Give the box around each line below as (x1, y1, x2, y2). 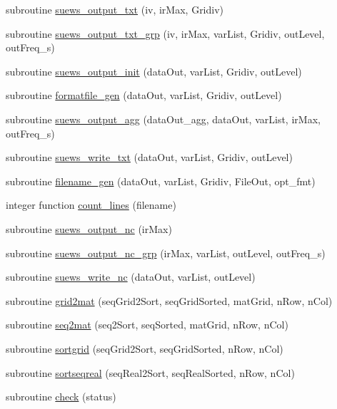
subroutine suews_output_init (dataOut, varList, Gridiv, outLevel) (6, 63, 302, 78)
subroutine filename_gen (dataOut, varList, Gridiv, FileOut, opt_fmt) (6, 173, 316, 188)
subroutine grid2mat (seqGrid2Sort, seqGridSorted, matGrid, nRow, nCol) (6, 293, 333, 308)
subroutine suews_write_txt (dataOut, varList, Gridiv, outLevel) (6, 150, 293, 165)
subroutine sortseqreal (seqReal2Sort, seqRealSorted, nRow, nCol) (6, 365, 295, 380)
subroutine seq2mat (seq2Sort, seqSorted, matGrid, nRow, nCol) (6, 317, 288, 332)
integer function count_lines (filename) (6, 197, 176, 212)
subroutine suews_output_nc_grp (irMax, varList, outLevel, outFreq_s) (6, 245, 326, 260)
